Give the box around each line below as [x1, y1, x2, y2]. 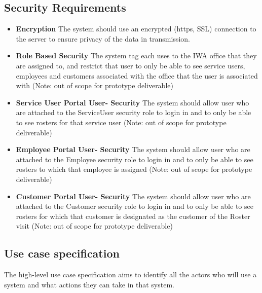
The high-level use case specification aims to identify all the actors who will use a [4, 269, 257, 280]
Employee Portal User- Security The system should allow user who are [16, 144, 250, 155]
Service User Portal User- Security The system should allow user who [16, 97, 249, 107]
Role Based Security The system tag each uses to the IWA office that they [16, 50, 257, 61]
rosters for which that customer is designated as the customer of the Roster [16, 210, 250, 221]
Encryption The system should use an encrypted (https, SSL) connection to [16, 23, 256, 34]
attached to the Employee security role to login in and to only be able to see [16, 154, 253, 164]
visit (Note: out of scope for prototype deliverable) [16, 221, 173, 231]
